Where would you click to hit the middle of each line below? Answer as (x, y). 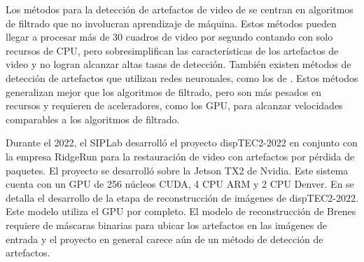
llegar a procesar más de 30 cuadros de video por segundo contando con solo (169, 37)
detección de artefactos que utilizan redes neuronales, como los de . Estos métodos (182, 77)
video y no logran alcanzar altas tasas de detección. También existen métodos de (178, 64)
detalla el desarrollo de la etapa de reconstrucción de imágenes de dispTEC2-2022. (182, 197)
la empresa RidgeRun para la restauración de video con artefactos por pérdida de (180, 156)
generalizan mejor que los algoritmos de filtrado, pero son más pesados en (163, 91)
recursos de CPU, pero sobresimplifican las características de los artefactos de (172, 50)
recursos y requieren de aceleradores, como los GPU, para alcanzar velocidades (174, 105)
